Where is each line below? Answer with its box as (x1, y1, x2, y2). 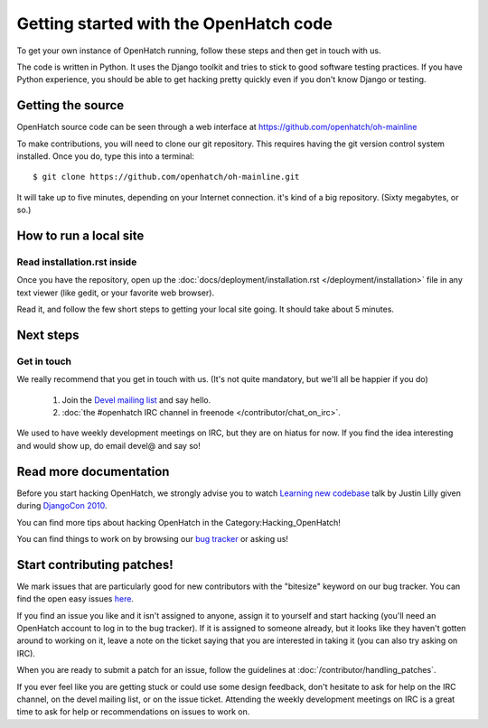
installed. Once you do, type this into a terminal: (16, 151, 194, 162)
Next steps (16, 327, 80, 342)
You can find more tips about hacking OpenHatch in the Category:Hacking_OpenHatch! (16, 517, 341, 527)
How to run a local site (16, 229, 145, 243)
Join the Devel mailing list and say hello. (61, 394, 211, 406)
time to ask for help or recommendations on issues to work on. (16, 706, 250, 717)
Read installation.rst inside (16, 256, 137, 268)
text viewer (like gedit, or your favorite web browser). (16, 287, 215, 298)
